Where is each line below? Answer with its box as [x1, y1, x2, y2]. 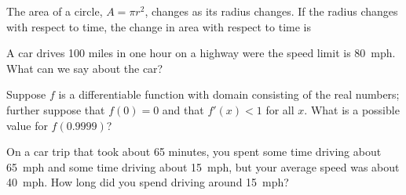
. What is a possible [304, 101, 400, 117]
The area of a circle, [6, 3, 103, 19]
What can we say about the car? [6, 60, 163, 76]
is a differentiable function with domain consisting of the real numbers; [58, 86, 400, 103]
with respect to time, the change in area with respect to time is [6, 18, 312, 34]
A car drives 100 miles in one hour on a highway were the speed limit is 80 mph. [6, 45, 396, 61]
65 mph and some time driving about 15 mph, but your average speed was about [6, 158, 400, 175]
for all [265, 101, 294, 117]
